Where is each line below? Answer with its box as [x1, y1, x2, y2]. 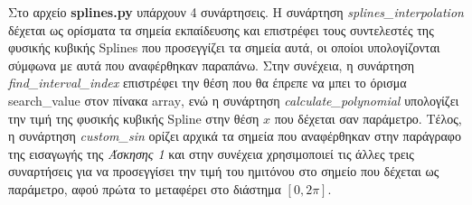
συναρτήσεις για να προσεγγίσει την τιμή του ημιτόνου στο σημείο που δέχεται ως [8, 162, 439, 181]
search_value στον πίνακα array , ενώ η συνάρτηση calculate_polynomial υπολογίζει [8, 90, 459, 109]
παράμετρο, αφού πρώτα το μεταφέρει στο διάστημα [8, 179, 281, 198]
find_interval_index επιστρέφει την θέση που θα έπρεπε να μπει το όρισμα [8, 73, 407, 92]
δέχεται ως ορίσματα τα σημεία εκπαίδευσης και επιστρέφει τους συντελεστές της [8, 20, 434, 39]
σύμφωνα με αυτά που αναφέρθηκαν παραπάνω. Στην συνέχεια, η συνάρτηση [8, 55, 415, 74]
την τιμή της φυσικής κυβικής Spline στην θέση [8, 108, 260, 127]
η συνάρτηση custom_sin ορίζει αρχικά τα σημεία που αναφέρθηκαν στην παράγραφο [8, 126, 461, 145]
